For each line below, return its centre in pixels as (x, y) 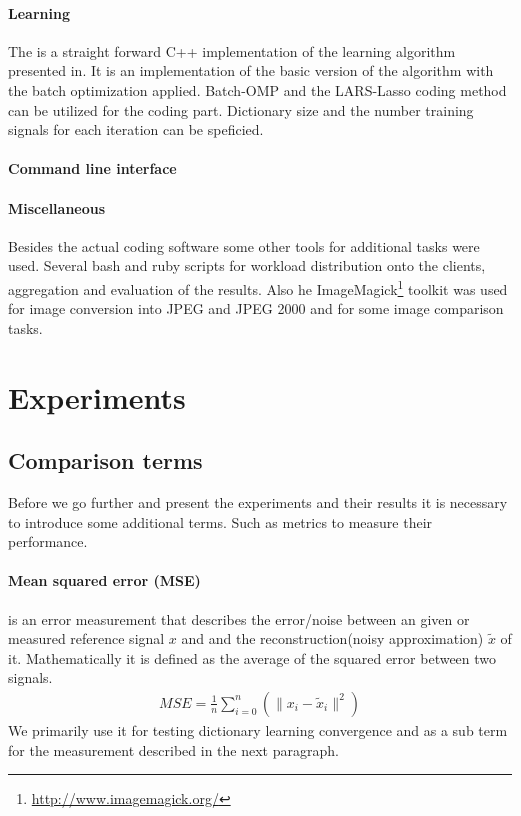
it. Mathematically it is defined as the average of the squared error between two (252, 657)
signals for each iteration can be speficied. (136, 129)
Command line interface (92, 168)
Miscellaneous (57, 207)
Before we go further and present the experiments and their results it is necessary (258, 501)
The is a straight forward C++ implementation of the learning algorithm (232, 50)
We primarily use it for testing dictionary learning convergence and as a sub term (258, 729)
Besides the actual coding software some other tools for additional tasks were (244, 245)
